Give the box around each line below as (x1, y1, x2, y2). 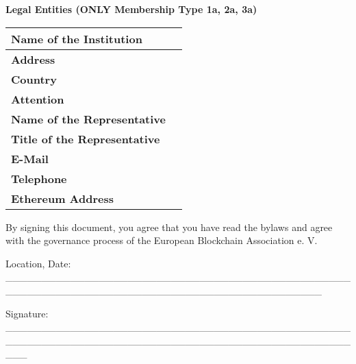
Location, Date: (5, 256, 71, 270)
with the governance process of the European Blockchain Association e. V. (5, 233, 318, 247)
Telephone (11, 170, 67, 186)
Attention (11, 90, 64, 107)
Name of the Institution (11, 30, 142, 47)
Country (11, 71, 57, 87)
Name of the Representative (11, 110, 166, 127)
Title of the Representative (11, 130, 160, 147)
